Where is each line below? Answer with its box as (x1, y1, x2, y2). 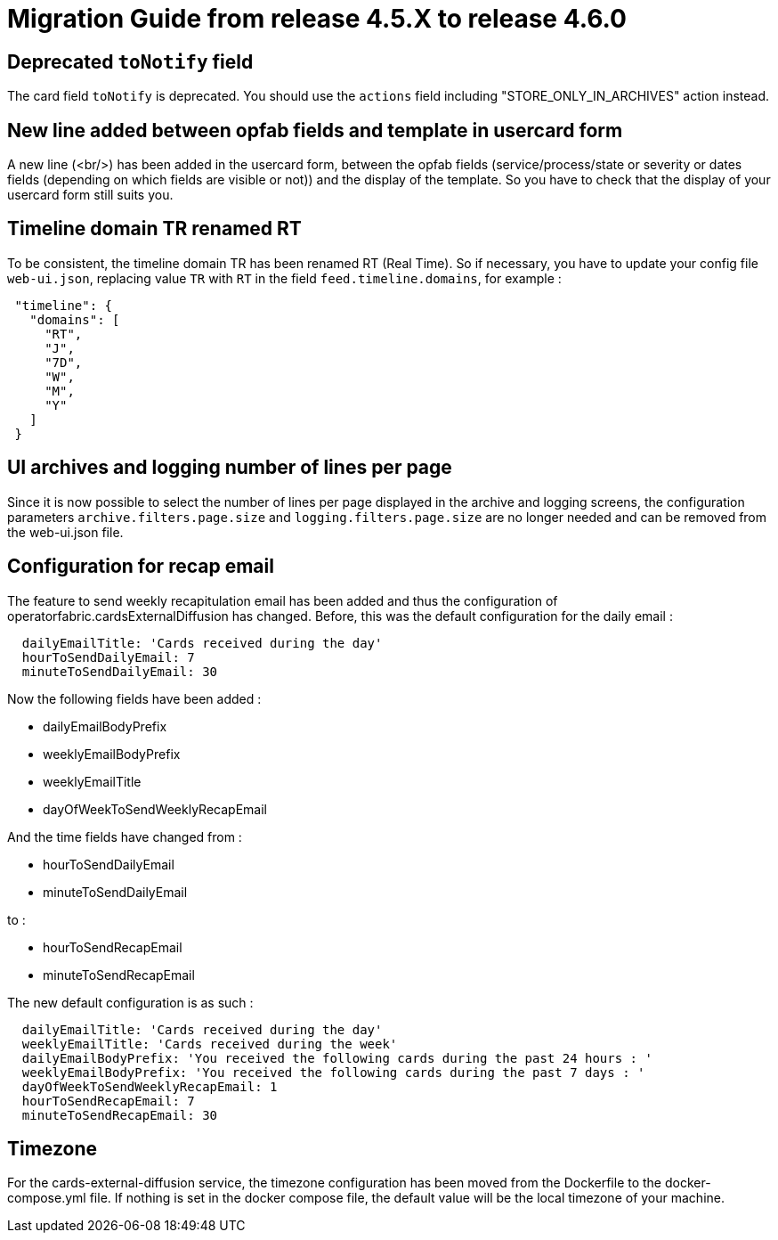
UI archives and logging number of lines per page (7, 456, 452, 479)
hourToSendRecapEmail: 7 (21, 1093, 195, 1108)
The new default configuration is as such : (7, 994, 254, 1010)
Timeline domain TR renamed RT (7, 217, 302, 241)
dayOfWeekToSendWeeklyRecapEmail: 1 (21, 1079, 278, 1094)
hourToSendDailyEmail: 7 (21, 649, 195, 665)
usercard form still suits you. (7, 187, 174, 203)
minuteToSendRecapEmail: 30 (21, 1107, 218, 1122)
